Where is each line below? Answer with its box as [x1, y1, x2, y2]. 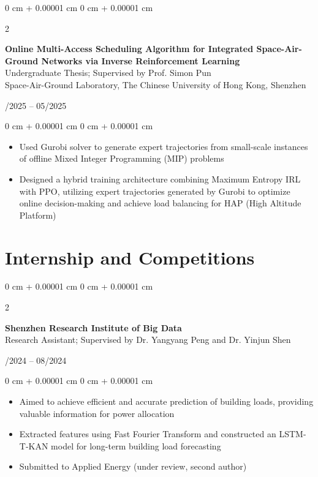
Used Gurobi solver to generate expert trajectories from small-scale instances [19, 140, 308, 152]
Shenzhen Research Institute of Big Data [5, 321, 182, 334]
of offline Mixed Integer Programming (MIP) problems [19, 152, 224, 165]
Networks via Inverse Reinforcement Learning [41, 54, 240, 67]
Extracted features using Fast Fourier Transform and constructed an [19, 427, 276, 440]
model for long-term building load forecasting [51, 439, 221, 452]
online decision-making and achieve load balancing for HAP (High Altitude [19, 197, 301, 209]
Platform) [19, 208, 56, 221]
